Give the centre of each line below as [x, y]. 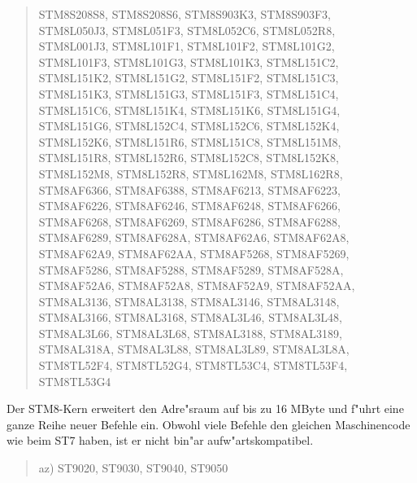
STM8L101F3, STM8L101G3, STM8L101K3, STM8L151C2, [189, 61]
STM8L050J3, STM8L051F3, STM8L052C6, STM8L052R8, [187, 30]
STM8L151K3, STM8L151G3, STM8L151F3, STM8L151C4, [189, 93]
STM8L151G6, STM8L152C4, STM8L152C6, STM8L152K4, [189, 126]
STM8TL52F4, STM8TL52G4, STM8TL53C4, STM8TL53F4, [193, 365]
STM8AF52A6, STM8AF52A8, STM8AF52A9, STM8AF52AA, [197, 285]
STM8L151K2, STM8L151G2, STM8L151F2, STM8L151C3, [189, 78]
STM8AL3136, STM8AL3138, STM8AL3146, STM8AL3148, [189, 301]
